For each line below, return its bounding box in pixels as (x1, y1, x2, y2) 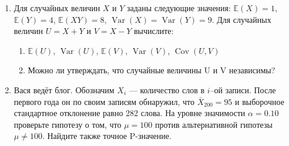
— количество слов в (129, 83, 205, 96)
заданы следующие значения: (127, 2, 231, 13)
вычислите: (133, 25, 174, 37)
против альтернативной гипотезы (154, 118, 273, 130)
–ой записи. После (210, 83, 276, 96)
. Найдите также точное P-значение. (42, 130, 172, 142)
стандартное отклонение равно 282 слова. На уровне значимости (14, 107, 246, 119)
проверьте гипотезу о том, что (14, 118, 122, 130)
